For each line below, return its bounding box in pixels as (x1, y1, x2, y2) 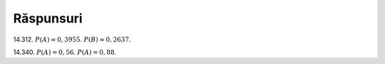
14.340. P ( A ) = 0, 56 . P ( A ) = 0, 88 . (13, 48, 117, 56)
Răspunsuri (13, 11, 83, 26)
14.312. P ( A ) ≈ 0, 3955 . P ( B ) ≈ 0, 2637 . (13, 35, 131, 44)
